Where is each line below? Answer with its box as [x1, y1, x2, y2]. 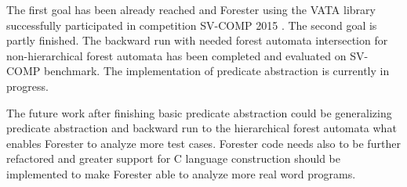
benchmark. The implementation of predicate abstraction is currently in [44, 63, 390, 79]
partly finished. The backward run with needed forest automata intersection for [6, 32, 388, 49]
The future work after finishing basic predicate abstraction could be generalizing [6, 104, 392, 120]
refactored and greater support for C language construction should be [6, 150, 340, 167]
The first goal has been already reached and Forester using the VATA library [6, 2, 376, 17]
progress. [6, 77, 49, 94]
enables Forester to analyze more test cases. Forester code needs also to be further [6, 135, 401, 151]
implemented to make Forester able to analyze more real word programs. [6, 165, 356, 182]
